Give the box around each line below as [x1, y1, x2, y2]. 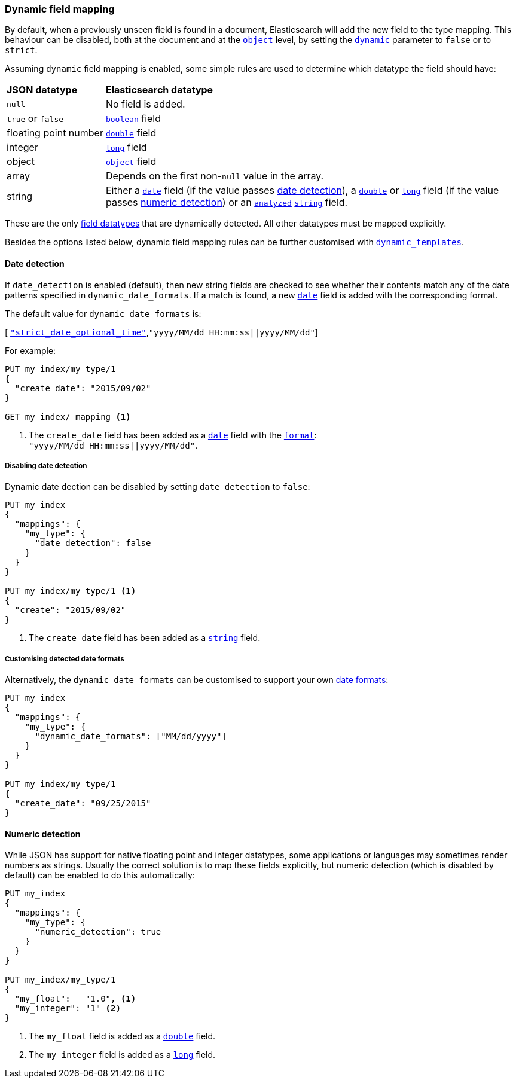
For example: [5, 345, 56, 356]
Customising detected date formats [5, 654, 124, 663]
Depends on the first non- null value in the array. [105, 170, 324, 182]
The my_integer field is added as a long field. [29, 1050, 216, 1060]
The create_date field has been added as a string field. [29, 633, 261, 643]
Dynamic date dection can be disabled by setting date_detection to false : [5, 481, 310, 492]
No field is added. [105, 98, 185, 111]
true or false [7, 112, 64, 125]
